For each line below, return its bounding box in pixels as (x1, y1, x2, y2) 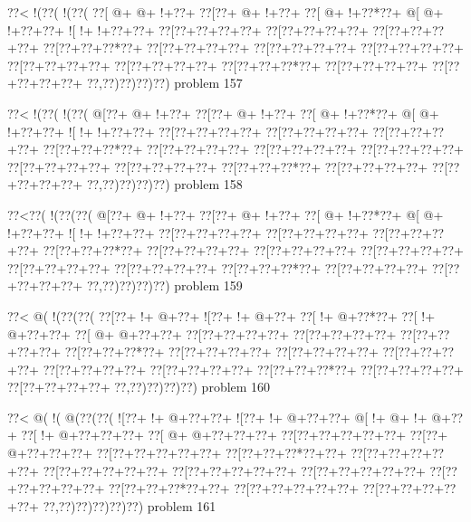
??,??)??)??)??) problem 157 (86, 73, 243, 92)
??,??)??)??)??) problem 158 (86, 175, 243, 194)
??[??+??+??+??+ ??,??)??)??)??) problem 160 (7, 377, 271, 396)
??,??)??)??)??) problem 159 (86, 276, 243, 295)
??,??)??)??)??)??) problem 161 (43, 496, 216, 515)
